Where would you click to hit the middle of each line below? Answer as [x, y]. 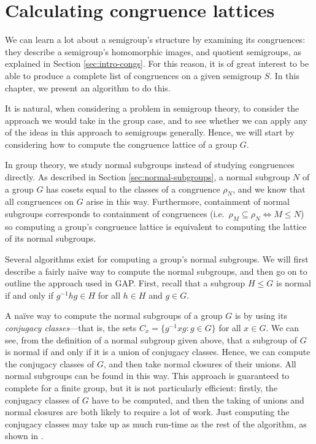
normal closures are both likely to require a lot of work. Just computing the [147, 412]
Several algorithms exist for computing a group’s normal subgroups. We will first [157, 259]
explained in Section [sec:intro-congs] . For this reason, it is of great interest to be [157, 63]
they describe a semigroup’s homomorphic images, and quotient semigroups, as [153, 51]
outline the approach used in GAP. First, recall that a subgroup [125, 283]
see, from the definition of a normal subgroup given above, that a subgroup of [151, 339]
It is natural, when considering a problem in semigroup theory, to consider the [152, 108]
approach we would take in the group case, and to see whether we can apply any [156, 120]
